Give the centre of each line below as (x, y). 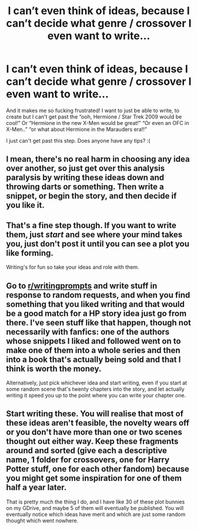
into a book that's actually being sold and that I (94, 359)
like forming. (30, 253)
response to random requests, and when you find (98, 295)
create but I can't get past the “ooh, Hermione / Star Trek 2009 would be (94, 117)
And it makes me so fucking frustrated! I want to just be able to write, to (93, 110)
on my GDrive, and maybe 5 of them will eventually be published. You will (95, 508)
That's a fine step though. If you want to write (91, 225)
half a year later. (36, 488)
